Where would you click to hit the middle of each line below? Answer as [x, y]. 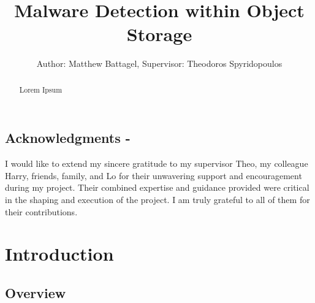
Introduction [59, 254]
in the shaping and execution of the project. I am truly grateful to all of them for [157, 199]
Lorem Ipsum [41, 89]
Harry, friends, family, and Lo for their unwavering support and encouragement [154, 175]
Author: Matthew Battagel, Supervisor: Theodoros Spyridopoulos [159, 63]
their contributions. [41, 211]
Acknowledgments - [68, 138]
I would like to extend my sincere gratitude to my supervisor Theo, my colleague [157, 163]
